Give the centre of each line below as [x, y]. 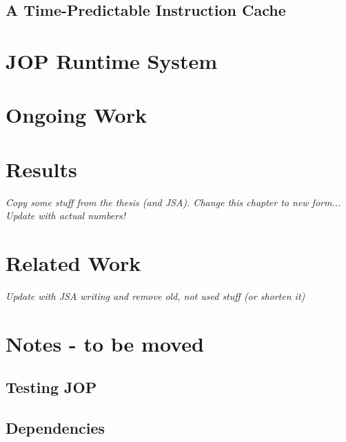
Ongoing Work [76, 115]
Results [41, 169]
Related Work [73, 263]
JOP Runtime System [112, 60]
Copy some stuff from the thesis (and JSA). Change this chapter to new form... [173, 202]
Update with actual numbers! [66, 215]
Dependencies [55, 428]
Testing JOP [51, 387]
